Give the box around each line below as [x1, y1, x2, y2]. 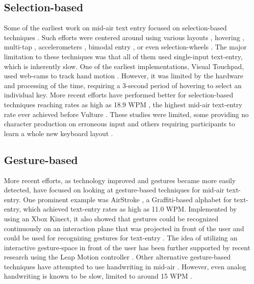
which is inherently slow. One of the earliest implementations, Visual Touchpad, [4, 61, 244, 71]
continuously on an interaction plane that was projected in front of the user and [4, 223, 244, 233]
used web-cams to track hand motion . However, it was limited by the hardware [4, 71, 244, 81]
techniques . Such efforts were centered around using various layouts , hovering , [4, 32, 245, 42]
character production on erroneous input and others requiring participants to [4, 118, 235, 129]
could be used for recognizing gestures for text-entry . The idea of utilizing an [4, 233, 238, 243]
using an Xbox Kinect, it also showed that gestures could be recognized [4, 213, 219, 223]
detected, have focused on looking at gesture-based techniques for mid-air [4, 185, 225, 195]
